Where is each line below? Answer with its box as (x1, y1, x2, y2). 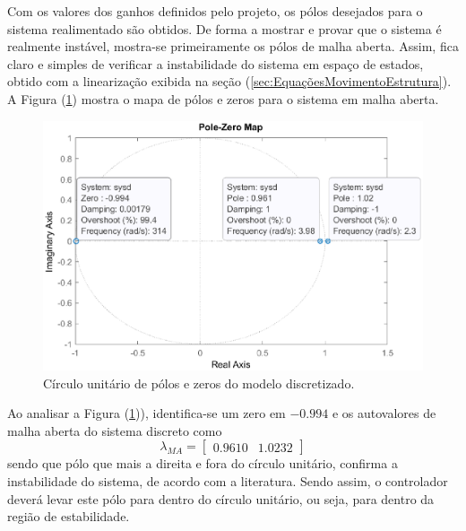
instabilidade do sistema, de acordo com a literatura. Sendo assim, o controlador (7, 472, 448, 491)
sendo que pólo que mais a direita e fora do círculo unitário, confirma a (7, 454, 398, 473)
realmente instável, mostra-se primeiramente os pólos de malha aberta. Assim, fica (7, 37, 459, 56)
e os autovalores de (332, 404, 436, 422)
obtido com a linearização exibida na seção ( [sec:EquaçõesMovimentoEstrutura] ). (7, 72, 452, 91)
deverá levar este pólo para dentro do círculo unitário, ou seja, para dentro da (7, 489, 435, 508)
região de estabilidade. (7, 507, 130, 526)
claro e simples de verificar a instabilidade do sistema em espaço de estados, (7, 54, 424, 73)
